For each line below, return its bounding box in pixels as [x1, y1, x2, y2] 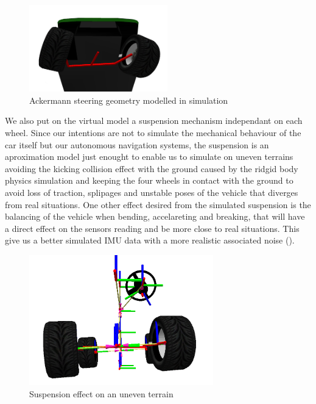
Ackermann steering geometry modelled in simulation [29, 93, 228, 106]
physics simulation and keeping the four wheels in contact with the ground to [5, 174, 293, 187]
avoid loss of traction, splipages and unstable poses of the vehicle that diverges [5, 186, 298, 198]
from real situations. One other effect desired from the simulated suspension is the [5, 198, 311, 211]
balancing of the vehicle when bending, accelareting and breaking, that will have [5, 210, 305, 223]
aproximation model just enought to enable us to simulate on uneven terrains [5, 150, 293, 163]
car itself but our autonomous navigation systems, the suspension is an [5, 138, 269, 151]
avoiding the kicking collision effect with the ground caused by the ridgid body [5, 162, 298, 175]
